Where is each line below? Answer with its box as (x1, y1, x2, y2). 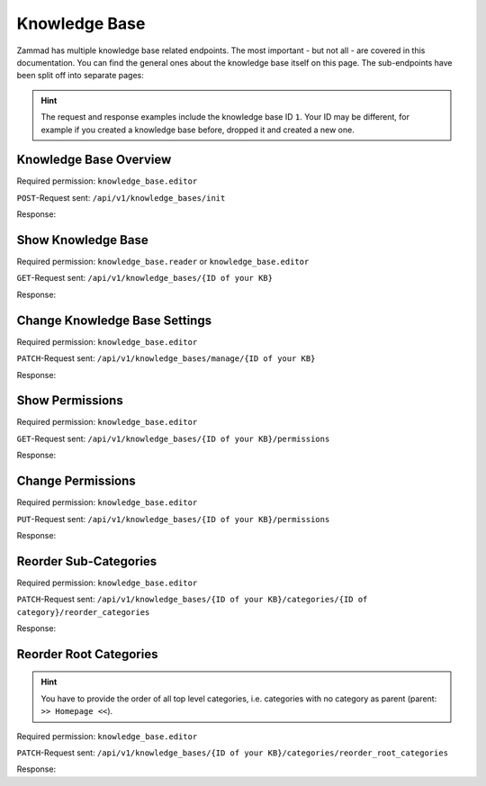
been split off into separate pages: (16, 70, 144, 81)
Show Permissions (16, 393, 123, 409)
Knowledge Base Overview (16, 152, 172, 167)
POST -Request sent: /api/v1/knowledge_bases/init (16, 192, 226, 203)
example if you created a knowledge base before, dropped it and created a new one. (40, 124, 355, 135)
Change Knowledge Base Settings (16, 312, 211, 328)
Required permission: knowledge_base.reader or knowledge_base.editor (16, 257, 310, 267)
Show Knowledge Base (16, 232, 148, 248)
